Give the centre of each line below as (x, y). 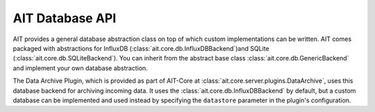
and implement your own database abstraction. (81, 68)
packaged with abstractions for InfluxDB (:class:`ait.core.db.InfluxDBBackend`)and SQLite (141, 48)
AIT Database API (65, 18)
